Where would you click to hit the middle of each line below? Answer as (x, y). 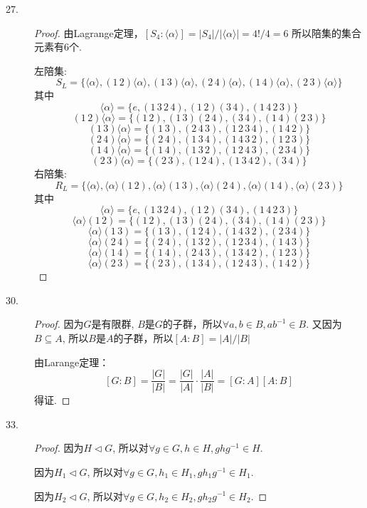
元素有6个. (58, 47)
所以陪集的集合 (327, 32)
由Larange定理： (72, 362)
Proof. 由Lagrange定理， (89, 32)
